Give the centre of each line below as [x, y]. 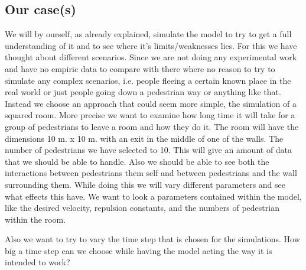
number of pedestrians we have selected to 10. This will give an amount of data [149, 150]
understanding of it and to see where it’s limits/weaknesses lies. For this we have [151, 45]
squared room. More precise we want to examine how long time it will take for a [150, 115]
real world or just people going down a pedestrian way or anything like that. [143, 92]
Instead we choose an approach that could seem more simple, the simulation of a [151, 103]
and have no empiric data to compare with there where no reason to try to [140, 68]
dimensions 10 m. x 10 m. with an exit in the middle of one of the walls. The [144, 138]
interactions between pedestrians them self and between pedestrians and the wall [151, 173]
